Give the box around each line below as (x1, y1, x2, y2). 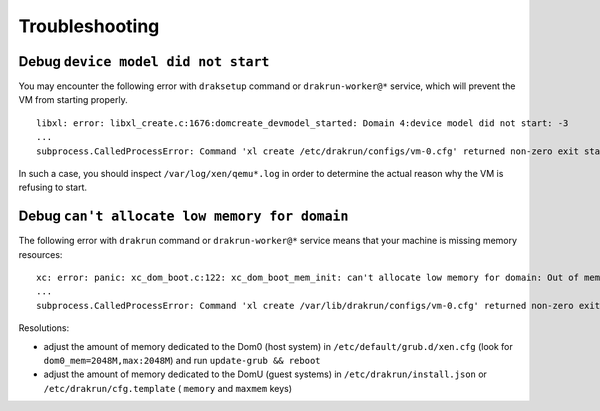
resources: (18, 248, 63, 260)
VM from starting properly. (18, 94, 129, 106)
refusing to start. (18, 181, 88, 194)
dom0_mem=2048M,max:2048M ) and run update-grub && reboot (43, 355, 321, 367)
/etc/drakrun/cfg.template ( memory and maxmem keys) (43, 382, 293, 394)
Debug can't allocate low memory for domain (18, 208, 349, 225)
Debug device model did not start (18, 53, 270, 70)
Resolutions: (18, 322, 70, 334)
